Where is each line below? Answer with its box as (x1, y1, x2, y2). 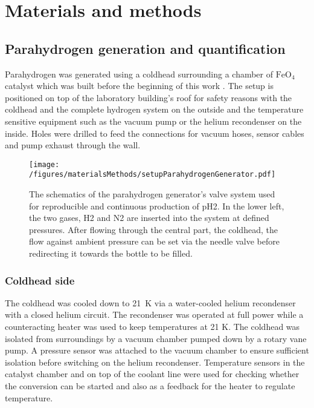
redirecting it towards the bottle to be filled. (29, 247, 193, 260)
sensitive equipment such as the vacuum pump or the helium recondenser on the (5, 114, 302, 127)
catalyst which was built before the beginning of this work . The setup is (5, 79, 274, 92)
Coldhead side (5, 272, 75, 288)
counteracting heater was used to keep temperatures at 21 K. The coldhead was (5, 320, 300, 333)
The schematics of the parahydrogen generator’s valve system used (29, 188, 275, 200)
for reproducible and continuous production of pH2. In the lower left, (29, 199, 284, 212)
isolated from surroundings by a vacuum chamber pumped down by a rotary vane (5, 332, 307, 344)
